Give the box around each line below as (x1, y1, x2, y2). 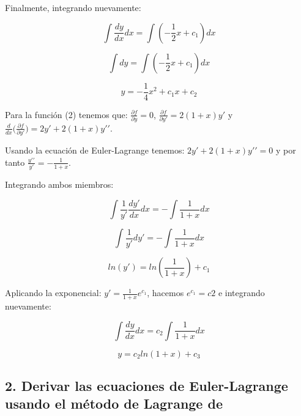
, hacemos (147, 286, 184, 299)
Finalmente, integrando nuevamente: (5, 1, 141, 13)
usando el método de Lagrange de (5, 394, 223, 413)
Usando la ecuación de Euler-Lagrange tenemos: (5, 144, 185, 157)
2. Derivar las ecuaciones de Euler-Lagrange (5, 376, 288, 395)
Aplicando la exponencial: (5, 286, 102, 299)
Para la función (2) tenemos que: (5, 108, 128, 121)
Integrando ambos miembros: (5, 178, 114, 191)
